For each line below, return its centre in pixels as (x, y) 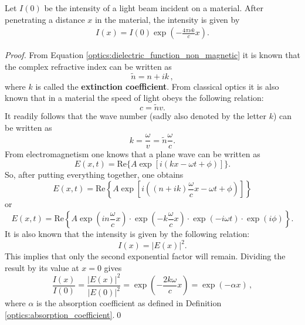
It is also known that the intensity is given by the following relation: (127, 234)
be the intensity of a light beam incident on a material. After (154, 8)
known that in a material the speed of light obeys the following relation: (134, 98)
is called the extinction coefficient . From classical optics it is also (157, 86)
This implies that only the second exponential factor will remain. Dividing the (145, 256)
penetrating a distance (45, 19)
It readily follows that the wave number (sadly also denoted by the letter (135, 116)
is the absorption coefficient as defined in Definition (129, 303)
